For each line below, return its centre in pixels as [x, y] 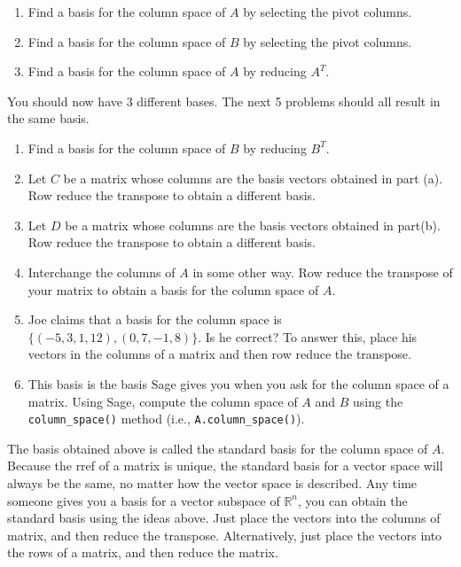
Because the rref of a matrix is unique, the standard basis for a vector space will [225, 466]
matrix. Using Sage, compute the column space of [163, 401]
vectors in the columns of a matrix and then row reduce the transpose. [219, 354]
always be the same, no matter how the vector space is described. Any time [212, 482]
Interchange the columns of [102, 272]
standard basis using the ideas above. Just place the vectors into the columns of [224, 518]
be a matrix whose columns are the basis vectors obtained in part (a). [253, 178]
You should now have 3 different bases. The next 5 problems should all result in [224, 101]
